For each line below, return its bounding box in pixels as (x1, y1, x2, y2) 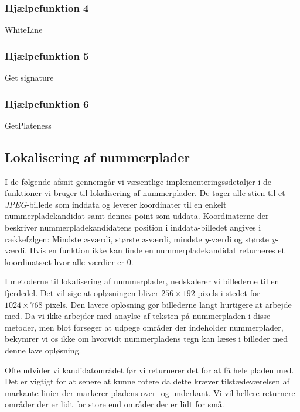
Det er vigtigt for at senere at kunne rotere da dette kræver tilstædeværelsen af (5, 375, 290, 387)
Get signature (5, 71, 54, 84)
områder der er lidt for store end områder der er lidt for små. (5, 398, 224, 410)
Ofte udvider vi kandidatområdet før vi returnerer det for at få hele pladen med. (5, 363, 294, 376)
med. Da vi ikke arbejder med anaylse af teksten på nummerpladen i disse (5, 310, 271, 322)
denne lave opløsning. (5, 344, 81, 356)
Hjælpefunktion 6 (5, 96, 89, 111)
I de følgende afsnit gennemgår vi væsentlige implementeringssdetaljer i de (5, 175, 272, 187)
